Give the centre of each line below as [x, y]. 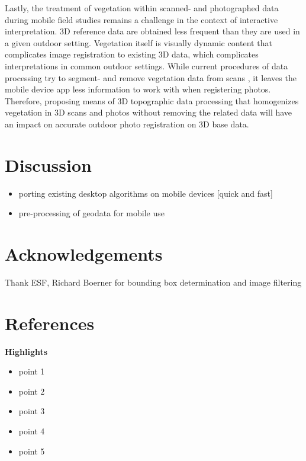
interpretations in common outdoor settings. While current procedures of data [146, 65]
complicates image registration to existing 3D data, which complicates [132, 54]
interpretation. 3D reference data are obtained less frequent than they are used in [152, 31]
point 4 [32, 431]
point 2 [32, 391]
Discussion [48, 164]
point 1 [32, 371]
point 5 [32, 451]
